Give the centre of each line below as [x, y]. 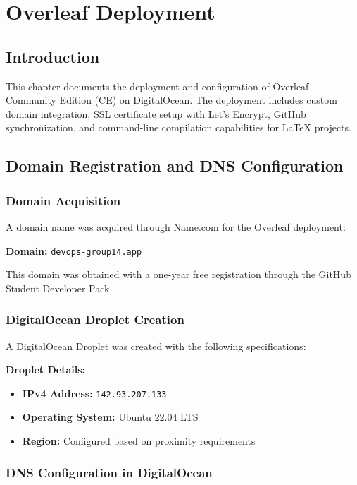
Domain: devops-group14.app [74, 250]
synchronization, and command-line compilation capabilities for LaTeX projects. [178, 127]
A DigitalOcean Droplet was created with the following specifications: [156, 346]
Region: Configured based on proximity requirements [139, 441]
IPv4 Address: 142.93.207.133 [94, 393]
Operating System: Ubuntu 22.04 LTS [110, 417]
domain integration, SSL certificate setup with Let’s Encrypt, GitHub [156, 113]
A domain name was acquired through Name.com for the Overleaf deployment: [176, 226]
